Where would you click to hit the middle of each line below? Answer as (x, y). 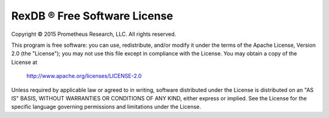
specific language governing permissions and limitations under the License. (106, 107)
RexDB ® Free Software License (92, 16)
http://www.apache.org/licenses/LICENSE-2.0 (84, 76)
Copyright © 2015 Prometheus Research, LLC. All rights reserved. (94, 34)
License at (24, 62)
